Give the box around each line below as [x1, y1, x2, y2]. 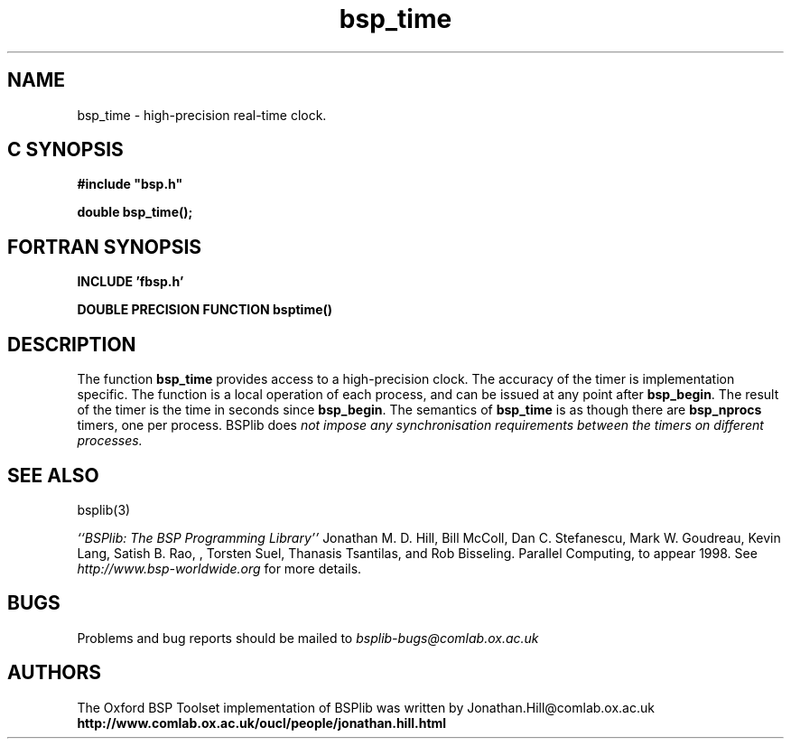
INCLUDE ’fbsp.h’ [77, 274, 184, 290]
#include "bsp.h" [77, 176, 183, 192]
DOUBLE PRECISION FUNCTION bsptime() [77, 302, 333, 318]
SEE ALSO [7, 463, 99, 487]
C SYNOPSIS [7, 138, 124, 162]
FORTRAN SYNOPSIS [7, 235, 202, 258]
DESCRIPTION [7, 332, 136, 356]
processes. [77, 433, 143, 449]
